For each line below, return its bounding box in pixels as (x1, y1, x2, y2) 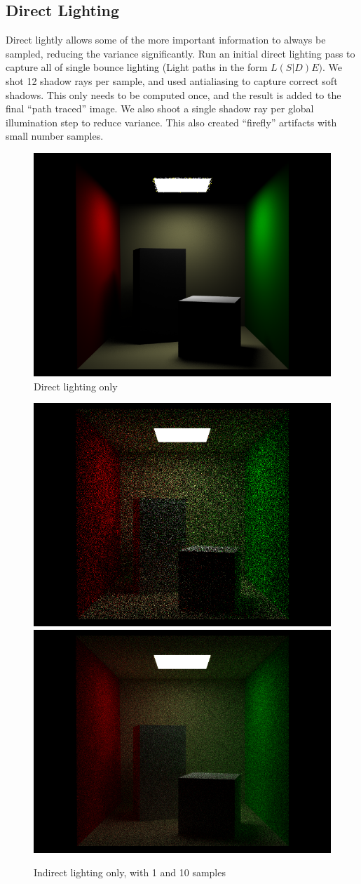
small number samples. (6, 128, 104, 143)
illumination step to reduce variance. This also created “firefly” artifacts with (6, 114, 337, 129)
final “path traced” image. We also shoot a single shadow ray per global (6, 101, 314, 116)
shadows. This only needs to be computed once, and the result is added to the (6, 87, 341, 102)
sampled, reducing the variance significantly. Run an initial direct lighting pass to (6, 46, 355, 60)
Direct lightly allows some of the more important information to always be (6, 32, 326, 47)
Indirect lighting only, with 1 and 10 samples (34, 865, 226, 880)
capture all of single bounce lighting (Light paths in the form (6, 60, 268, 74)
